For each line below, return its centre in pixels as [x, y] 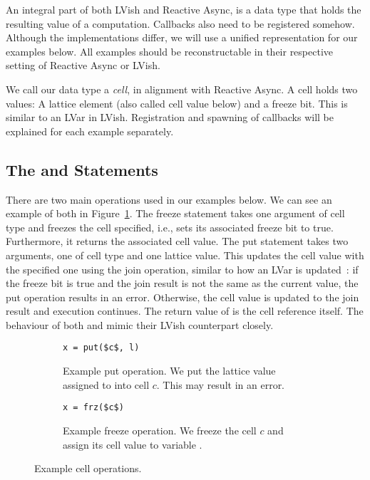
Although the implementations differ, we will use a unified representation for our [182, 37]
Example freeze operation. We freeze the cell [160, 430]
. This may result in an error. [221, 384]
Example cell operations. [88, 468]
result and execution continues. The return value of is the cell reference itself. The [185, 311]
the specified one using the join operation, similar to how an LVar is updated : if [182, 269]
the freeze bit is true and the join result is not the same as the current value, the [182, 283]
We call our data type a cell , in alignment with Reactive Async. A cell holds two [182, 89]
